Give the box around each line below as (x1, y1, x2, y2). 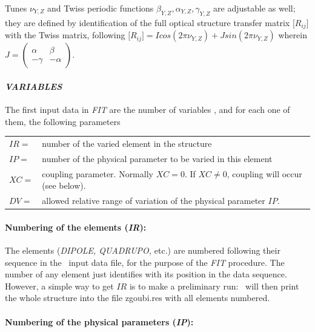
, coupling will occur (227, 167, 302, 180)
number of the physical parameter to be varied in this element (42, 152, 273, 164)
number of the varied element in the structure (42, 137, 212, 149)
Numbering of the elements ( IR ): (5, 220, 147, 233)
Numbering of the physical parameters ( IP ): (5, 315, 194, 328)
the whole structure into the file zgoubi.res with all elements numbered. (5, 291, 270, 304)
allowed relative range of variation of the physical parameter (42, 194, 265, 207)
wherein (278, 29, 307, 41)
